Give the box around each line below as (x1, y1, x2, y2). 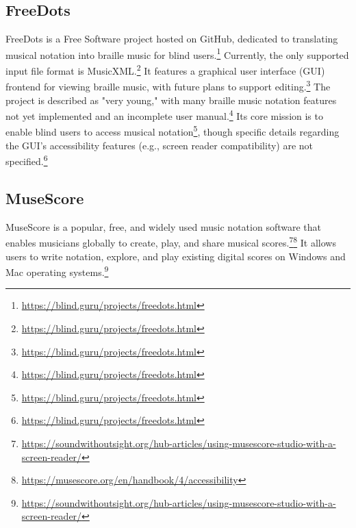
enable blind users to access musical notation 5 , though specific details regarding (5, 123, 340, 139)
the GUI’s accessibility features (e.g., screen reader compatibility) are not (5, 138, 314, 152)
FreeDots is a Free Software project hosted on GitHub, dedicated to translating (5, 32, 338, 46)
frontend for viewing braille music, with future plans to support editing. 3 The (5, 77, 331, 93)
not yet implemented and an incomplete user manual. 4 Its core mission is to (5, 107, 323, 123)
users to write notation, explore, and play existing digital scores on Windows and (5, 249, 346, 263)
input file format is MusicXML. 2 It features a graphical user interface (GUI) (5, 62, 325, 77)
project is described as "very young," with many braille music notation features (5, 92, 337, 107)
